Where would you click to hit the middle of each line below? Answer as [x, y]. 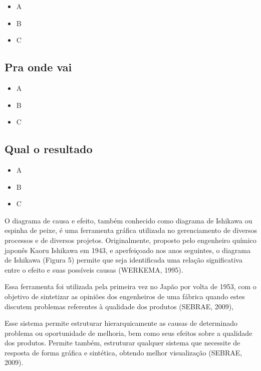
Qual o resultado [49, 149]
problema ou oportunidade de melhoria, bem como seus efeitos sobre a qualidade [128, 333]
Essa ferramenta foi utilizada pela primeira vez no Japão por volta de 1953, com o [130, 286]
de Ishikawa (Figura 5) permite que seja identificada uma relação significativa [123, 260]
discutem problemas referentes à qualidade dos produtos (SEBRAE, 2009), [119, 306]
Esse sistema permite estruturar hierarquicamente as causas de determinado [121, 323]
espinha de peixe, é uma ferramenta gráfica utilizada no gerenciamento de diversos [131, 230]
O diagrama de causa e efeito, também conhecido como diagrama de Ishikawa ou [128, 220]
